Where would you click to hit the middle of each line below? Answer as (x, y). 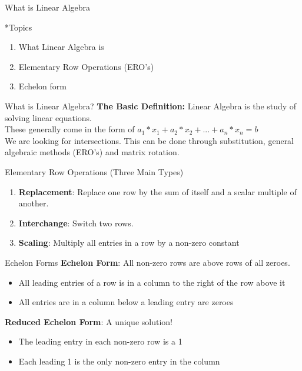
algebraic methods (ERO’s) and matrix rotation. (92, 152)
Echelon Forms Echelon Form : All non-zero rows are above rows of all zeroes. (147, 262)
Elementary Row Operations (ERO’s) (86, 66)
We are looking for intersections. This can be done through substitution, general (150, 140)
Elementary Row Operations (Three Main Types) (94, 171)
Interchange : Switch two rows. (76, 223)
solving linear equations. (48, 117)
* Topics (19, 27)
